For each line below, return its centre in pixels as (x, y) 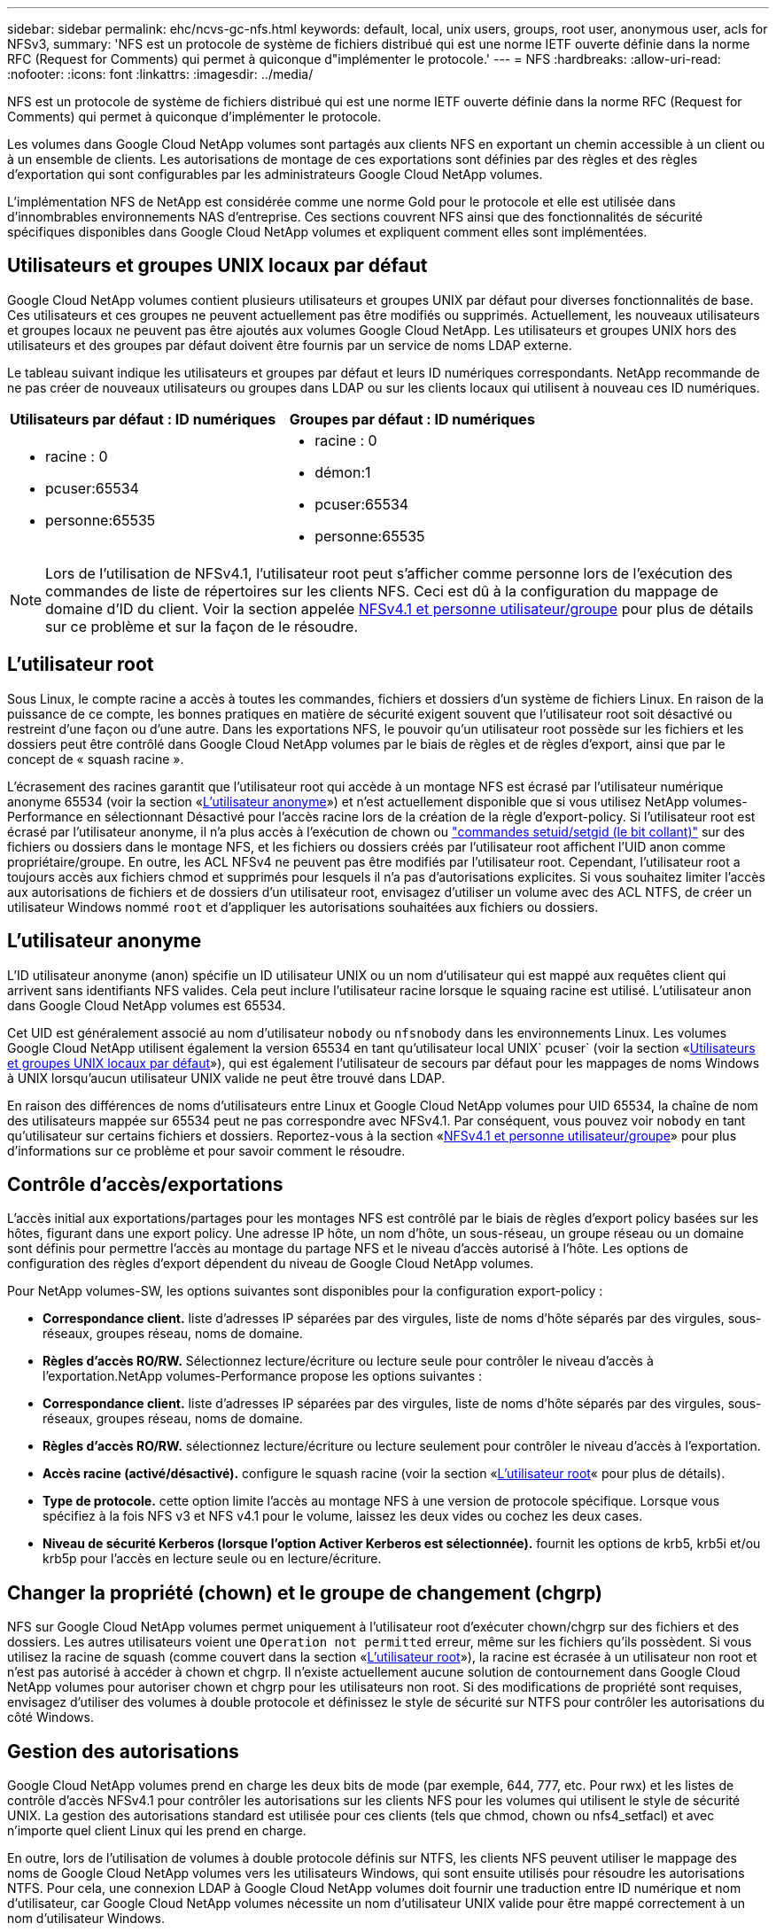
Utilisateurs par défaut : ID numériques (143, 419)
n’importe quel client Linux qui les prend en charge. (157, 1831)
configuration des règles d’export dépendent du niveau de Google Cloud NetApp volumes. (271, 1264)
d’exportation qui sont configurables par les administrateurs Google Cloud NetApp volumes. (275, 174)
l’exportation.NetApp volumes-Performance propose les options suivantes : (263, 1376)
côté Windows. (50, 1717)
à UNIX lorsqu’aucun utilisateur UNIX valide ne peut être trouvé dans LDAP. (226, 1078)
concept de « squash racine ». (96, 759)
